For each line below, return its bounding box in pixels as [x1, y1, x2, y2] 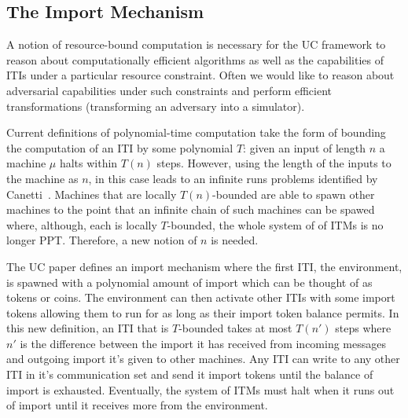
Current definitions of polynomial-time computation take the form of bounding [6, 124, 386, 141]
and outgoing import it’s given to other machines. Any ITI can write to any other [6, 350, 400, 367]
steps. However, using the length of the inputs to [156, 155, 391, 171]
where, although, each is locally [6, 216, 157, 233]
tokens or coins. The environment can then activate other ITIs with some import [6, 289, 395, 306]
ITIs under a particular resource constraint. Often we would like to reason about [6, 67, 395, 83]
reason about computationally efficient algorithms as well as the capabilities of [6, 51, 384, 68]
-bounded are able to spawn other [212, 185, 375, 202]
